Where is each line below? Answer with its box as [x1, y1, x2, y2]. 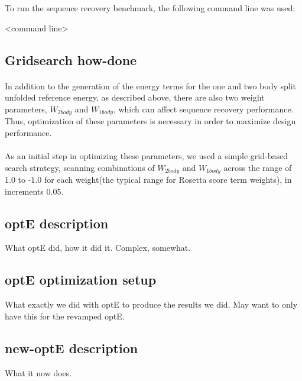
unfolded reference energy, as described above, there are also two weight [5, 91, 265, 104]
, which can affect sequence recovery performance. [113, 102, 294, 115]
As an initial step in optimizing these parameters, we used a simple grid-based [5, 149, 288, 162]
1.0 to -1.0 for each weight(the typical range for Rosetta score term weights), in [5, 173, 292, 186]
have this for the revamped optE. [5, 309, 125, 322]
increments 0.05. [5, 185, 64, 197]
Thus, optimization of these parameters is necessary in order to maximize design [5, 115, 296, 127]
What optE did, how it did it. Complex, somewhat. [5, 241, 191, 254]
